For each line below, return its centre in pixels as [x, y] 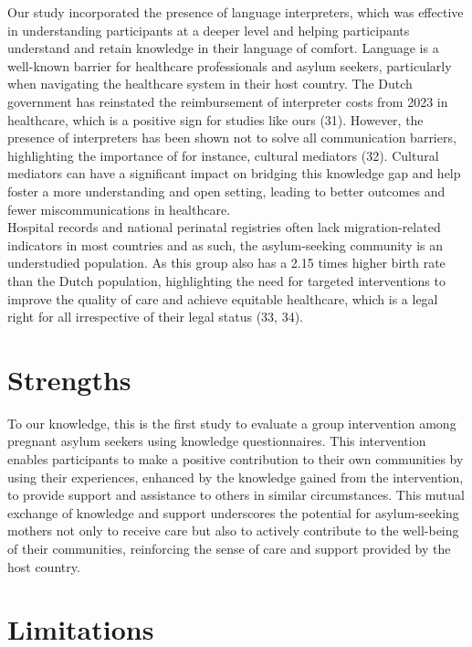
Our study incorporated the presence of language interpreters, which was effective [236, 12]
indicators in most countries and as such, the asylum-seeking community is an [226, 244]
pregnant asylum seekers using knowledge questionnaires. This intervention [217, 441]
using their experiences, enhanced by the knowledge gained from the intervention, [236, 477]
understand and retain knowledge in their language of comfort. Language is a [223, 48]
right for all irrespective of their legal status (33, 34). [155, 317]
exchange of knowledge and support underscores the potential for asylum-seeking [233, 512]
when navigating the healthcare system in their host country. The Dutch [210, 84]
